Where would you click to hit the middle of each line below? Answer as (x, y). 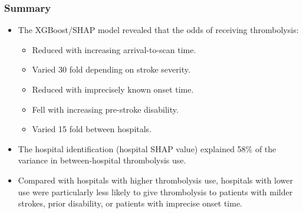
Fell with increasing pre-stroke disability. (105, 109)
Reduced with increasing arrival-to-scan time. (114, 49)
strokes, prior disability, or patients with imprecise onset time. (130, 203)
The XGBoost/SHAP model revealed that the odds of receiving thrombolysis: (158, 30)
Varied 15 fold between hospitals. (92, 129)
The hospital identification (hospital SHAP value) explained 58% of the (147, 148)
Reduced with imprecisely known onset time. (113, 89)
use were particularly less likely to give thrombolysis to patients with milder (155, 191)
